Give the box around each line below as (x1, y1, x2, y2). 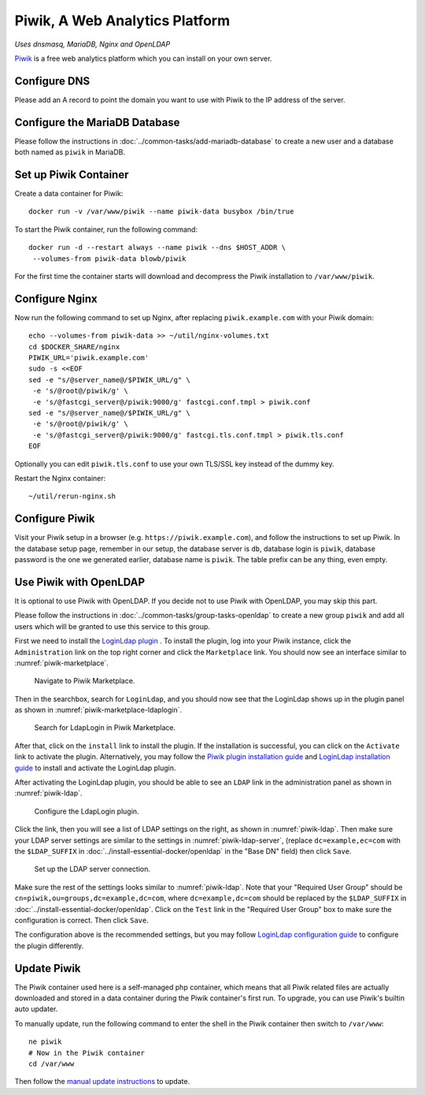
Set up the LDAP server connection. (34, 864, 151, 874)
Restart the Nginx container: (14, 473, 106, 482)
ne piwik (28, 1037, 62, 1046)
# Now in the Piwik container (28, 1048, 146, 1057)
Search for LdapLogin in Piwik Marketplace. (34, 723, 176, 732)
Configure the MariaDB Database (14, 115, 180, 129)
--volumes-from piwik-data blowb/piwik (32, 254, 187, 263)
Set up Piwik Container (14, 168, 129, 181)
